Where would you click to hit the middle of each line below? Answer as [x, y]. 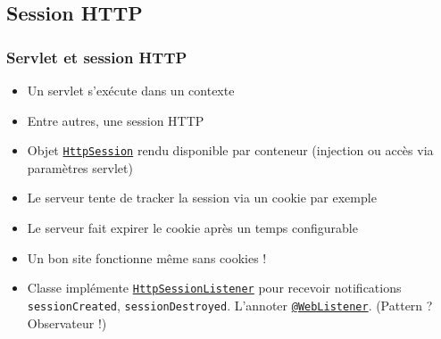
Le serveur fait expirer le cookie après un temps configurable [192, 228]
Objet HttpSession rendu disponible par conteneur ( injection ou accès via [230, 150]
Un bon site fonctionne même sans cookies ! [147, 257]
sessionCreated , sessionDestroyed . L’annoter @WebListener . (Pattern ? [230, 305]
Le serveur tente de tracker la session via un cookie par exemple [202, 198]
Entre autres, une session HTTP [116, 120]
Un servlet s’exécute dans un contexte [131, 90]
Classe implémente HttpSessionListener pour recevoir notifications [214, 288]
